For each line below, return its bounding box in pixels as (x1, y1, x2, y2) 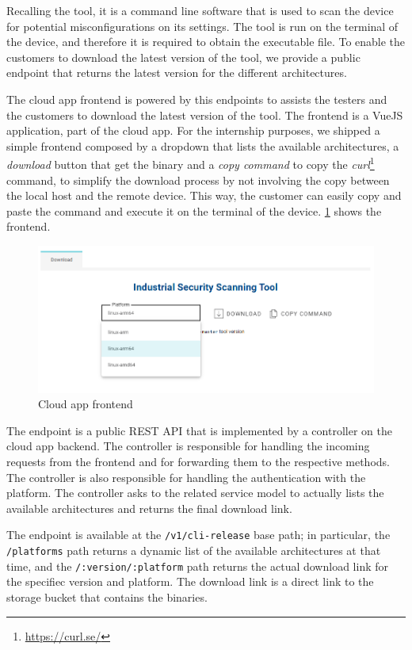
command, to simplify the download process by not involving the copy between (6, 171, 390, 188)
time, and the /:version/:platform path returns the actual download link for (6, 557, 388, 574)
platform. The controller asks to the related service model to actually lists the (6, 484, 384, 501)
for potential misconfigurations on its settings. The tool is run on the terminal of (6, 17, 399, 34)
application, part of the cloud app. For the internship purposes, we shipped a (6, 122, 380, 139)
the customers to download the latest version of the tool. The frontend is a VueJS (6, 106, 403, 123)
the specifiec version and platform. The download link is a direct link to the (6, 573, 374, 590)
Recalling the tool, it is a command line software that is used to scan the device (6, 2, 394, 18)
